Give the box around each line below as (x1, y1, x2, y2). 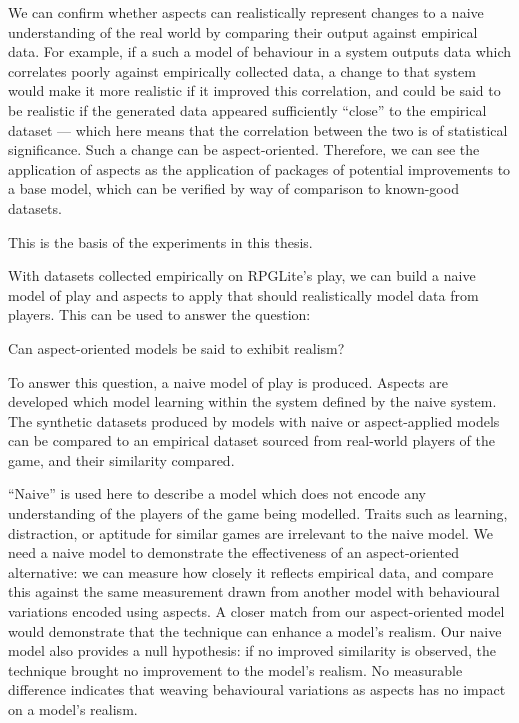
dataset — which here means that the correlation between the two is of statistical (8, 119, 508, 140)
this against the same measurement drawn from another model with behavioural (8, 581, 500, 602)
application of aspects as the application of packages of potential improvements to (8, 158, 511, 179)
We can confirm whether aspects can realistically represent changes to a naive (8, 2, 484, 22)
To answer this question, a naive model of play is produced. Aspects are (8, 371, 449, 392)
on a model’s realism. (8, 699, 138, 719)
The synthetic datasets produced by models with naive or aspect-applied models (8, 410, 500, 431)
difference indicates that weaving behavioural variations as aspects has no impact (8, 679, 506, 700)
